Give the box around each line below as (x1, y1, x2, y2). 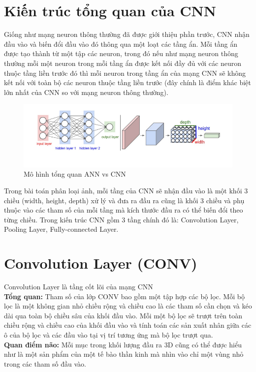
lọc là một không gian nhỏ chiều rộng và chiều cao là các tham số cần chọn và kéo (4, 301, 252, 311)
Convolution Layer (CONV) (4, 253, 197, 273)
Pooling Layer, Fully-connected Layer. (4, 224, 119, 234)
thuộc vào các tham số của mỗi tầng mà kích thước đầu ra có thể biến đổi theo (4, 205, 243, 215)
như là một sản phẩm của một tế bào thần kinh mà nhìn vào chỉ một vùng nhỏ (4, 349, 244, 359)
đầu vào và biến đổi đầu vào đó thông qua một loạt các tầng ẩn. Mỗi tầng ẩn (4, 38, 238, 49)
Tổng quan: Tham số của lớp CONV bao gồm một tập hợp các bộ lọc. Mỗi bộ (4, 291, 245, 301)
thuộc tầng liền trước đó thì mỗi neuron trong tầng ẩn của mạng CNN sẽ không (4, 67, 246, 78)
